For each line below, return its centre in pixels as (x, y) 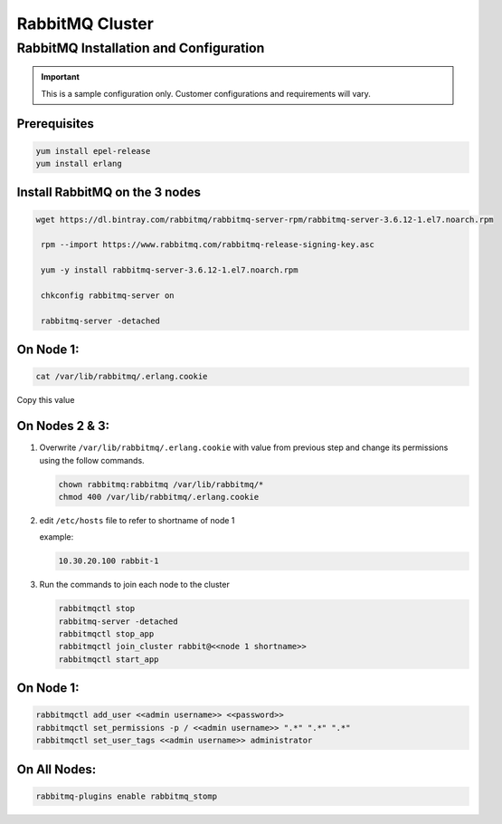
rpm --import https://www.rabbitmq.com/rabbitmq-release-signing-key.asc (208, 245)
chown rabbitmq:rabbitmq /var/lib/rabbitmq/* (161, 484)
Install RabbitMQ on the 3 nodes (109, 192)
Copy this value (46, 400)
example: (57, 537)
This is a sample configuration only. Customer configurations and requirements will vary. (206, 93)
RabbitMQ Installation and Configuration (141, 48)
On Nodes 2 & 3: (63, 426)
